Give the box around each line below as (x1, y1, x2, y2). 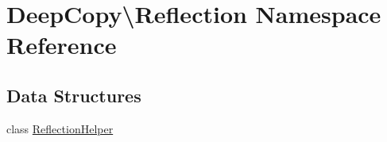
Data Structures (6, 83, 141, 107)
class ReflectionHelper (6, 120, 114, 136)
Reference (6, 29, 117, 61)
